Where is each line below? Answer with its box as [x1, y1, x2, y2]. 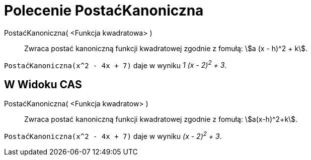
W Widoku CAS [4, 78, 82, 91]
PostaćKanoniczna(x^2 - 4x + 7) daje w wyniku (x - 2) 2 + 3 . [4, 130, 222, 140]
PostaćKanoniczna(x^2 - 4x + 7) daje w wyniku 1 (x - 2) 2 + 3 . [4, 59, 227, 70]
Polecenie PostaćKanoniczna [4, 2, 204, 19]
